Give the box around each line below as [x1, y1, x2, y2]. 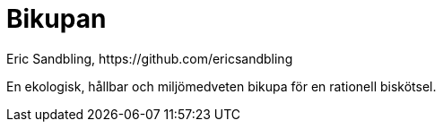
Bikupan [6, 4, 107, 34]
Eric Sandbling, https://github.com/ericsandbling [6, 50, 293, 66]
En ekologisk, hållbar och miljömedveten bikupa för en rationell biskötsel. [6, 78, 437, 94]
